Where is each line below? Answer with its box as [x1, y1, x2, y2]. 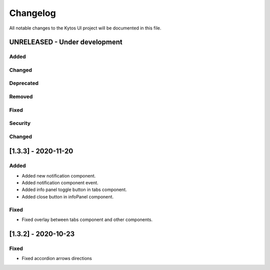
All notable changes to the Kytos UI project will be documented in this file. [9, 25, 161, 31]
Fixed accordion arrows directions [21, 255, 92, 261]
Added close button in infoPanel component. [21, 193, 114, 199]
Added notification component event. [21, 180, 98, 186]
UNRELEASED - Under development [9, 38, 122, 46]
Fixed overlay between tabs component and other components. [21, 216, 152, 222]
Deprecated [9, 80, 39, 87]
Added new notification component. [21, 172, 96, 178]
